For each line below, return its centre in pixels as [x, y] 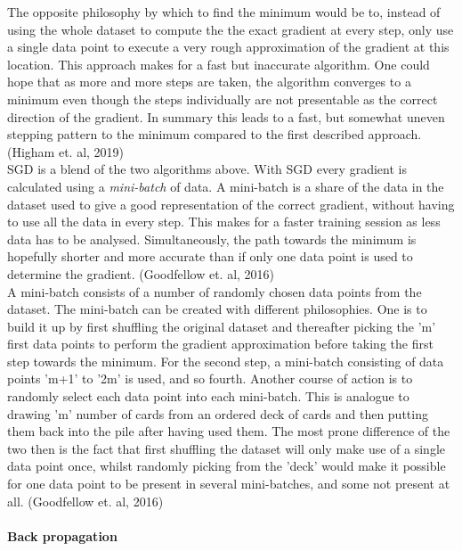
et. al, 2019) [91, 151]
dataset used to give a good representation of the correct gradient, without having [231, 204]
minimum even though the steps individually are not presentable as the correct [223, 99]
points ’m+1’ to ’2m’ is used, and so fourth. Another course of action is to [210, 378]
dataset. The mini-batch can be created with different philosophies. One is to [217, 309]
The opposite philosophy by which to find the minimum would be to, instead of [224, 12]
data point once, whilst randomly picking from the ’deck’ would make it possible [227, 466]
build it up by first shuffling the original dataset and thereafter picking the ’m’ [222, 326]
